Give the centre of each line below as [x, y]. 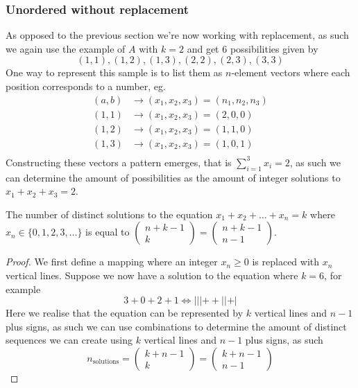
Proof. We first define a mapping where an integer [112, 262]
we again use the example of [66, 48]
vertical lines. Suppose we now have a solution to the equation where [152, 275]
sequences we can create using [69, 340]
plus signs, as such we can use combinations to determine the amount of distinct [176, 326]
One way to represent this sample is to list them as [114, 72]
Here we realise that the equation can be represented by [125, 313]
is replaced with [286, 262]
